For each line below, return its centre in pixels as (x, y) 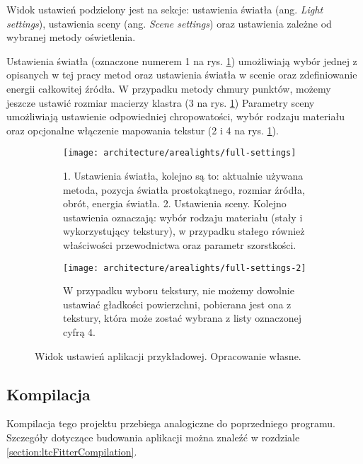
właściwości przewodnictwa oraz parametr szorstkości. (180, 244)
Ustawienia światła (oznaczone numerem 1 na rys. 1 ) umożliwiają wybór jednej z (182, 60)
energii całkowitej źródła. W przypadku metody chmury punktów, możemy (169, 88)
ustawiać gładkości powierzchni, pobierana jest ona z (177, 304)
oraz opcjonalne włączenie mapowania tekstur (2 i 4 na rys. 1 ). (143, 130)
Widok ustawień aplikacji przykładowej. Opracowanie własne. (168, 355)
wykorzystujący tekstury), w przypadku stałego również (184, 231)
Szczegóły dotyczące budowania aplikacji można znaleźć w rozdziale (153, 437)
